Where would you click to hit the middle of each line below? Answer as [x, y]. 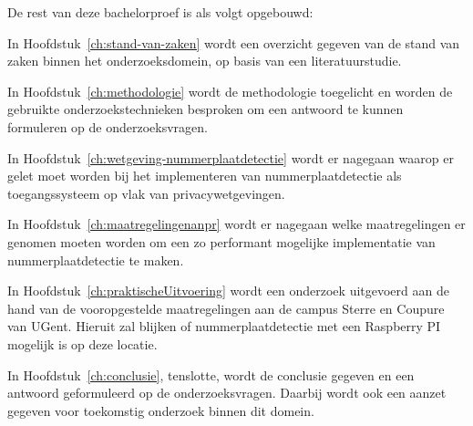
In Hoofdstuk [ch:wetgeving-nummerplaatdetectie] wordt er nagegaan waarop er [231, 157]
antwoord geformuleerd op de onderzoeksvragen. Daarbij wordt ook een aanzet [227, 393]
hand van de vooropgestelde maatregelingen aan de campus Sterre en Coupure [226, 308]
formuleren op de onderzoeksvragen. [108, 126]
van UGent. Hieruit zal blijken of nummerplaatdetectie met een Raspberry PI [224, 326]
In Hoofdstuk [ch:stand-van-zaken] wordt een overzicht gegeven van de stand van [234, 42]
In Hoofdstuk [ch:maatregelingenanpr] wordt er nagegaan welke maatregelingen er [236, 224]
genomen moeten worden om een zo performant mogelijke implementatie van [221, 241]
